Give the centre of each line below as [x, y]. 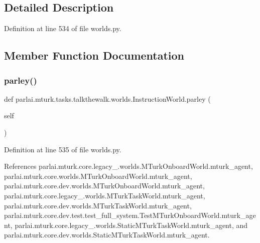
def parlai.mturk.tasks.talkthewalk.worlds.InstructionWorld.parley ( [107, 98]
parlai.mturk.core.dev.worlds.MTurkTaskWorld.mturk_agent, [98, 205]
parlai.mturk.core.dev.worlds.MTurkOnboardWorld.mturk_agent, [104, 186]
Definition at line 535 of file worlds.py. [63, 149]
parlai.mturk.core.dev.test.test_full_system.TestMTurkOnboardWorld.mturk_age [130, 215]
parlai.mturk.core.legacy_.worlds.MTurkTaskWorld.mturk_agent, [105, 195]
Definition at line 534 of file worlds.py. [63, 28]
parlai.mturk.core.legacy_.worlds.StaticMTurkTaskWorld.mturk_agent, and [131, 225]
